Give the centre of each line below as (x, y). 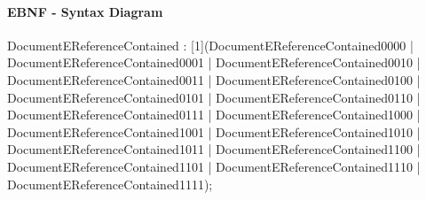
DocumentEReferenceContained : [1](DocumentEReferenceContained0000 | (210, 45)
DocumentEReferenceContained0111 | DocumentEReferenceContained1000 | (214, 115)
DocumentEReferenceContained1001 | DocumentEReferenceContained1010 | (214, 131)
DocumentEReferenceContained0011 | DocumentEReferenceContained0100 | (214, 79)
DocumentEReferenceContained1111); (110, 184)
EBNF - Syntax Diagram (85, 11)
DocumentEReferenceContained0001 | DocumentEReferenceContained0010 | (214, 62)
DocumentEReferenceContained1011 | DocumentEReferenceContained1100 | (214, 149)
